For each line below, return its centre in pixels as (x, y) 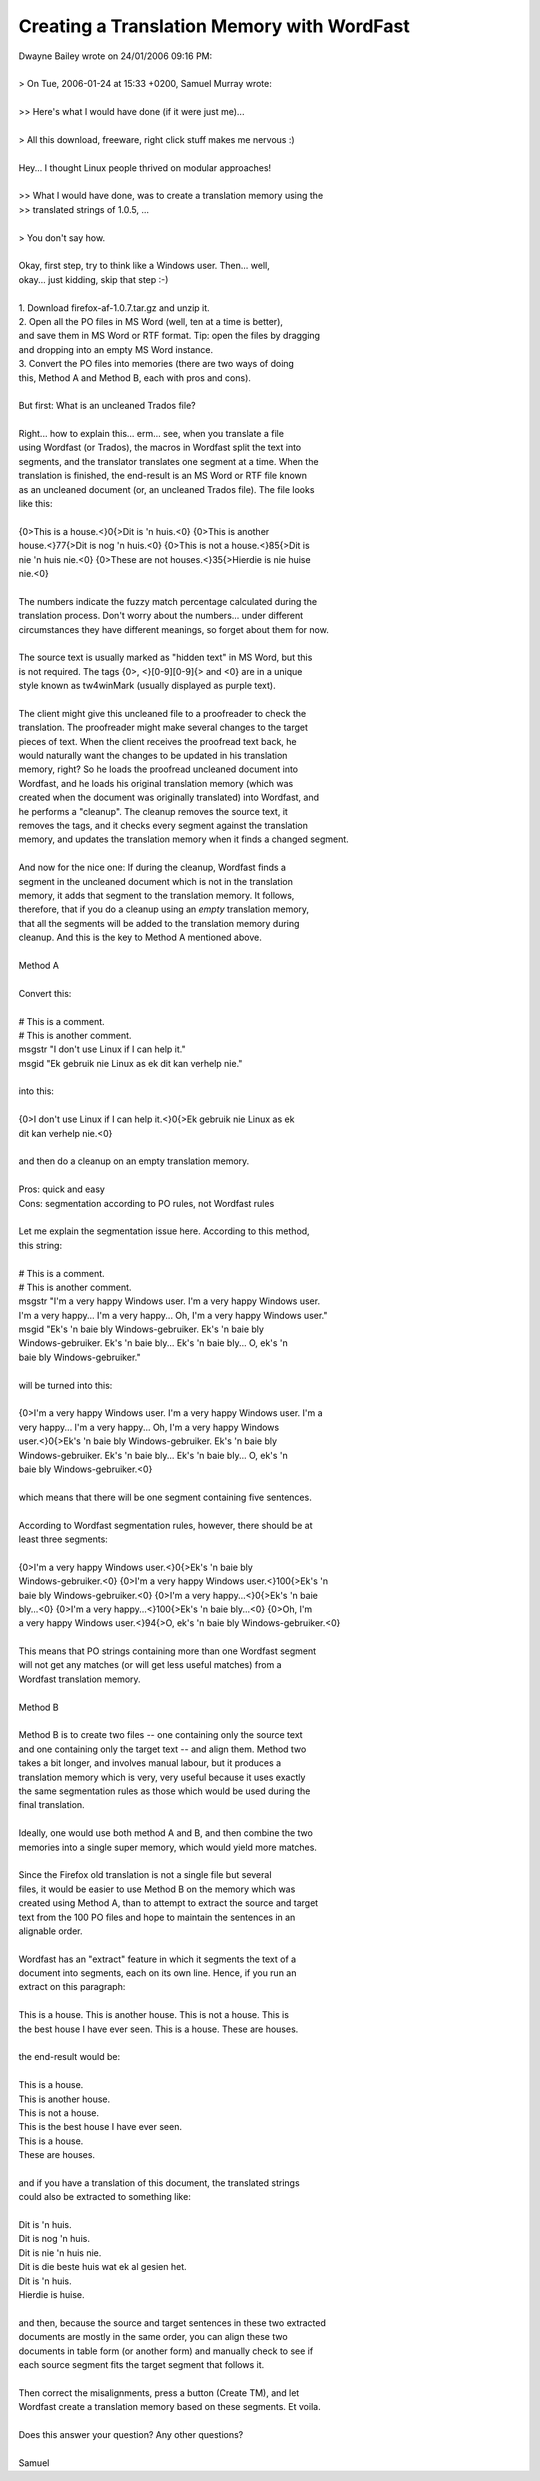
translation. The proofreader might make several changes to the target (163, 727)
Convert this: (45, 993)
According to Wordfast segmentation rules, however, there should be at (165, 1525)
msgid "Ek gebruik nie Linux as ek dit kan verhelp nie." (130, 1063)
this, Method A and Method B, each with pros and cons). (135, 377)
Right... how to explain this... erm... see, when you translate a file (151, 434)
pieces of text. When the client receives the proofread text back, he (157, 741)
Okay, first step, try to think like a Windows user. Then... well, (144, 266)
